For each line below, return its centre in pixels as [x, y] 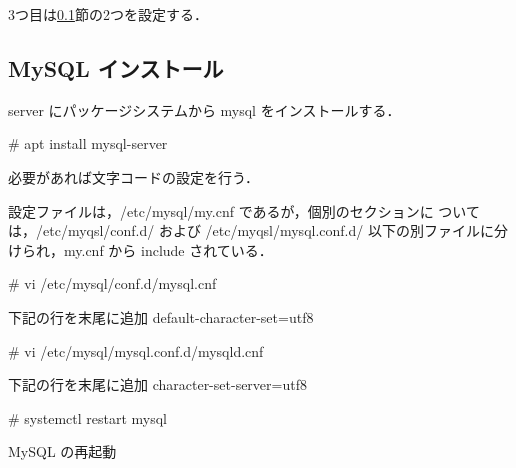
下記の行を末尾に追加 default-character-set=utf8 [161, 316]
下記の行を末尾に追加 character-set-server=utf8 [157, 384]
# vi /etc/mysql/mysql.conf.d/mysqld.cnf [136, 350]
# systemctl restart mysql [88, 417]
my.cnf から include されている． [168, 249]
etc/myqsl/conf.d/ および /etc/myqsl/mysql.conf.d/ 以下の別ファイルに [268, 230]
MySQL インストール [116, 67]
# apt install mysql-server [88, 143]
